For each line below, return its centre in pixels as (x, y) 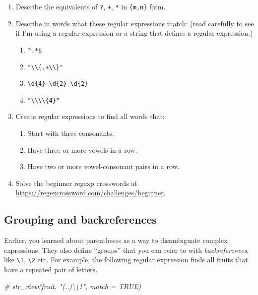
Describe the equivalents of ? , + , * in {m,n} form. (91, 6)
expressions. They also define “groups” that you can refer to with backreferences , (127, 250)
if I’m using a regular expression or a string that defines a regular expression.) (134, 33)
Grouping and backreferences (80, 219)
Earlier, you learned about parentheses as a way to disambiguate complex (116, 240)
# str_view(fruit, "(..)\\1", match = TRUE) (73, 286)
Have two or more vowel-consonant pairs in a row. (103, 166)
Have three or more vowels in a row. (82, 149)
